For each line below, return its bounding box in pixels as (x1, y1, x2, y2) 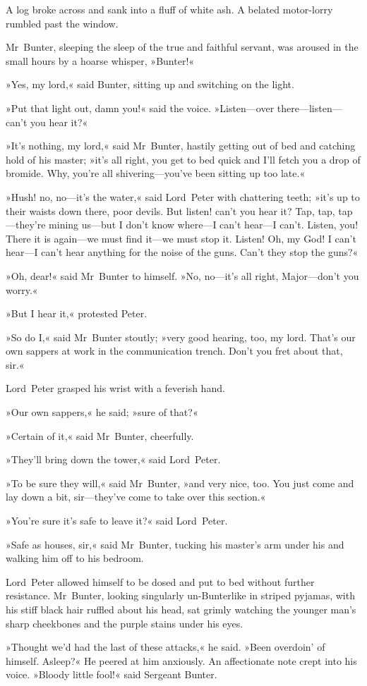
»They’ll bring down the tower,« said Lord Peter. (6, 452, 221, 467)
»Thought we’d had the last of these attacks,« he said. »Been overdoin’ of (6, 639, 325, 654)
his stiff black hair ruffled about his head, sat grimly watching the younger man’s (6, 602, 356, 616)
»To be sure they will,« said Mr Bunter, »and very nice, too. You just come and (6, 475, 354, 490)
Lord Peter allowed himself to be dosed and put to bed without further (6, 574, 315, 589)
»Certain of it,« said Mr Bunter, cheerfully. (6, 428, 194, 443)
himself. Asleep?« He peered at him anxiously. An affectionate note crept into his (6, 653, 357, 668)
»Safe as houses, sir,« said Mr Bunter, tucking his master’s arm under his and (6, 537, 344, 551)
